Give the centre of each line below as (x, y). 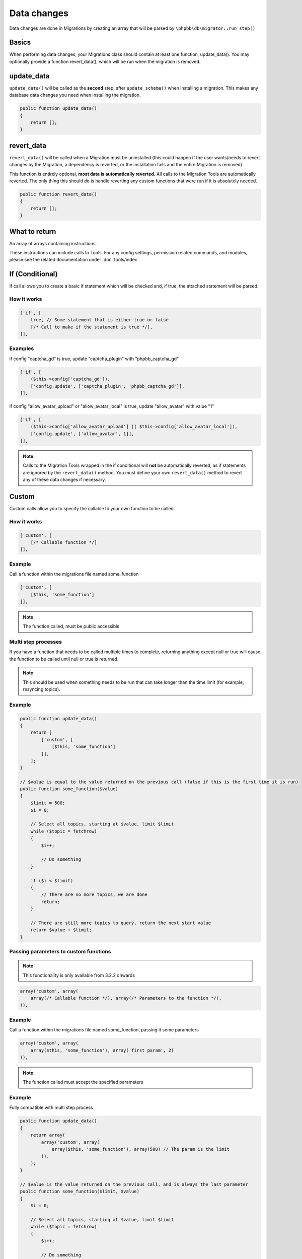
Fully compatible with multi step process (51, 1107)
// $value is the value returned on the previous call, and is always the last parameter (134, 1184)
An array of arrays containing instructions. (53, 243)
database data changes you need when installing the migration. (75, 95)
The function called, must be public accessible (71, 626)
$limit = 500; (48, 803)
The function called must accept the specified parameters (83, 1082)
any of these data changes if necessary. (64, 480)
